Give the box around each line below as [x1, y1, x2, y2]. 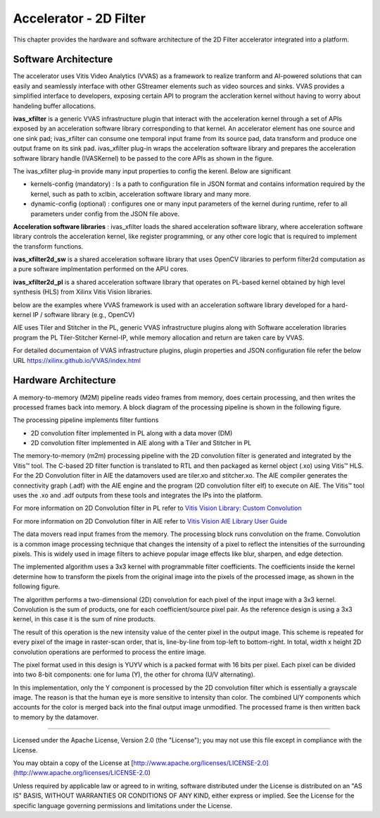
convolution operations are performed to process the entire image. [13, 647, 207, 656]
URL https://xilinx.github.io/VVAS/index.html [13, 356, 141, 364]
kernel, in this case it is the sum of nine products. [13, 615, 156, 624]
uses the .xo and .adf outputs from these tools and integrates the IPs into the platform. [13, 491, 263, 500]
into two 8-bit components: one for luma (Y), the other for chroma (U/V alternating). [13, 670, 255, 679]
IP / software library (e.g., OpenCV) [32, 311, 135, 319]
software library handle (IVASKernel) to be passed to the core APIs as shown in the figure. [13, 154, 274, 162]
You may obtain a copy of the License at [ [13, 759, 134, 767]
